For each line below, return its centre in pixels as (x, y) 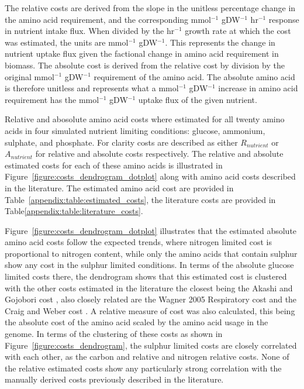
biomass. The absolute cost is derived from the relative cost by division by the (145, 65)
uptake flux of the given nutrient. (198, 99)
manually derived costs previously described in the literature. (114, 379)
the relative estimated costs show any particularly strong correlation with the (143, 368)
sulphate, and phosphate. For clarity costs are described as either (121, 142)
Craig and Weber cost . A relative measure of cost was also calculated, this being (150, 310)
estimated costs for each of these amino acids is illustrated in (114, 165)
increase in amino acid (258, 88)
